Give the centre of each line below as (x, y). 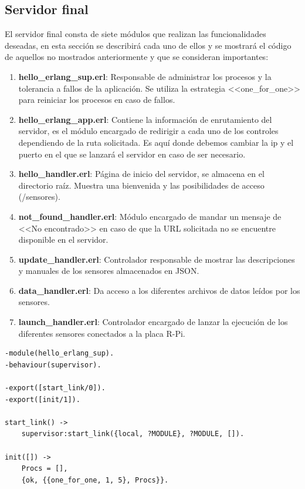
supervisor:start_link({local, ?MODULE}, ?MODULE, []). (133, 434)
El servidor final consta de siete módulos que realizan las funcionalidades (135, 34)
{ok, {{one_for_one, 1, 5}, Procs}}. (95, 480)
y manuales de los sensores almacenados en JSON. (109, 271)
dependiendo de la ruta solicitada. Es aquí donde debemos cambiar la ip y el (156, 142)
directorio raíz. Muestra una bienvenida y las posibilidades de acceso (141, 185)
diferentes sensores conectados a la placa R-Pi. (102, 333)
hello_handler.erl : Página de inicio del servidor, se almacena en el (141, 174)
